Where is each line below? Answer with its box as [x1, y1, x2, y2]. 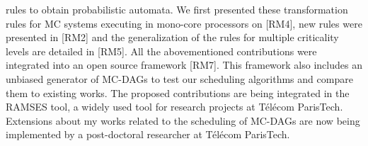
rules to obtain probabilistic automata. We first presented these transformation [6, 2, 348, 16]
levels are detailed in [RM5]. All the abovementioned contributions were [6, 43, 317, 58]
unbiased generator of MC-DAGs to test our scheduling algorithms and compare [6, 71, 353, 86]
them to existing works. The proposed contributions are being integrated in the [6, 85, 350, 100]
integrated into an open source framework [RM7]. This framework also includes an [6, 57, 362, 72]
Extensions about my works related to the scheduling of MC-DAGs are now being [6, 113, 360, 128]
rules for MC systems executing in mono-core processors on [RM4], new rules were [6, 16, 362, 30]
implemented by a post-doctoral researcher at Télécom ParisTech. [6, 127, 290, 142]
